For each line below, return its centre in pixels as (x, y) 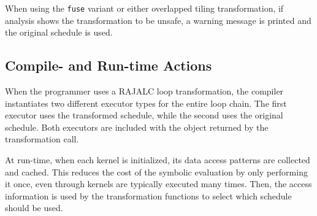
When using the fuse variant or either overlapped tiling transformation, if (144, 8)
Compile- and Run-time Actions (109, 65)
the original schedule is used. (59, 32)
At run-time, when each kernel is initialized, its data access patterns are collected (158, 160)
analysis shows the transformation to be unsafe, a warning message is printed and (158, 20)
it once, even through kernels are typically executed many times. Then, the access (158, 184)
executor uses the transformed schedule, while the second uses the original (144, 115)
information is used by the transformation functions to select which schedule (148, 195)
